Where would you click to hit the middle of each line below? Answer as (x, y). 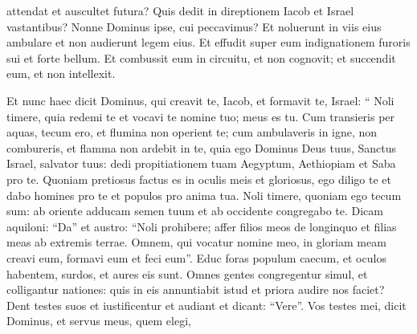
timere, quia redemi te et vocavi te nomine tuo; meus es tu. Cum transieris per (201, 116)
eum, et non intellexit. (61, 73)
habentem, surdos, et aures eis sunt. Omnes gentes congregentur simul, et (187, 273)
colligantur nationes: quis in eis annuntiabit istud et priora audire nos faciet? (196, 289)
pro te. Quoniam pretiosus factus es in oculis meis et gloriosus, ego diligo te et (199, 179)
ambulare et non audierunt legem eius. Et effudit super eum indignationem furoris (208, 42)
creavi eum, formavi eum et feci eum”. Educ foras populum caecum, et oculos (196, 257)
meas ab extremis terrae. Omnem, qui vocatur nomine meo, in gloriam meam (196, 242)
